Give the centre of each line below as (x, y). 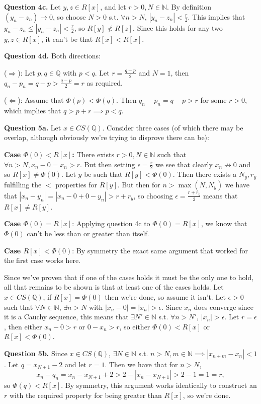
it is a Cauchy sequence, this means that (66, 317)
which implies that (33, 111)
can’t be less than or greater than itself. (88, 233)
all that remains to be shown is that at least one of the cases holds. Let (114, 287)
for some (213, 100)
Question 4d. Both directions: (52, 56)
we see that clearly (184, 164)
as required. (105, 82)
